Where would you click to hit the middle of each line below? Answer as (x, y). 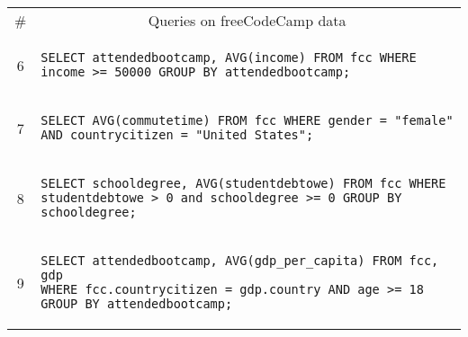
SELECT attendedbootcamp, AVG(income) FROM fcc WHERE (229, 58)
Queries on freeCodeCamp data (247, 20)
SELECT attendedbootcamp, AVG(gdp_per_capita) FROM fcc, (240, 261)
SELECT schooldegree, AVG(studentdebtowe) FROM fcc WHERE (243, 183)
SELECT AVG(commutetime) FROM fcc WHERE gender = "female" (247, 120)
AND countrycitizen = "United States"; (177, 135)
